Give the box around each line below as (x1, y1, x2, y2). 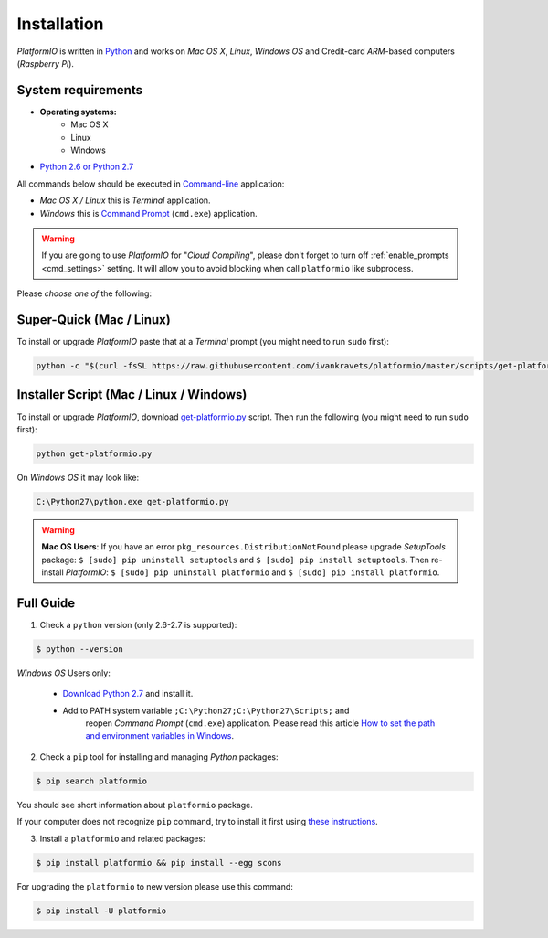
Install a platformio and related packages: (39, 833, 205, 844)
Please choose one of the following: (16, 288, 153, 299)
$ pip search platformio (36, 775, 148, 786)
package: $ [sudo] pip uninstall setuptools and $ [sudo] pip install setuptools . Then (41, 554, 429, 565)
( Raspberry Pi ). (16, 58, 75, 69)
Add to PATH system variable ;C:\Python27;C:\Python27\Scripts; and (62, 705, 350, 716)
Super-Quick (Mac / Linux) (16, 312, 171, 327)
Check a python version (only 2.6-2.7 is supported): (39, 619, 237, 630)
